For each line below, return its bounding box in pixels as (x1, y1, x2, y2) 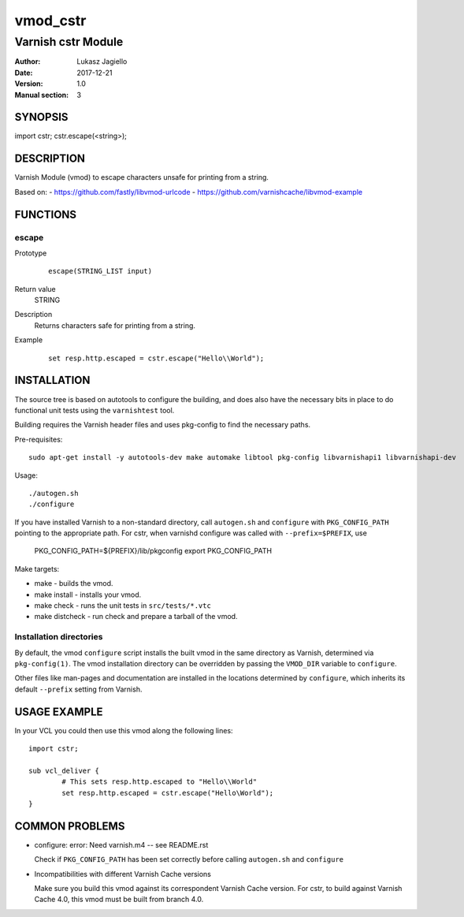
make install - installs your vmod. (34, 590, 142, 599)
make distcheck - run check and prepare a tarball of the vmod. (34, 612, 238, 621)
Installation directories (14, 632, 103, 643)
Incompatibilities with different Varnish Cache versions (34, 869, 212, 878)
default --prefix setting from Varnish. (14, 684, 143, 694)
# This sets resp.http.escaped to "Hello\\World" (61, 777, 258, 786)
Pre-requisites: (14, 434, 63, 444)
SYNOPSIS (14, 110, 69, 124)
